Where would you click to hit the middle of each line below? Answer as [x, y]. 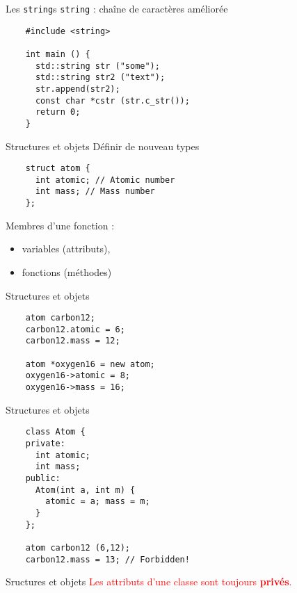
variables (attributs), [66, 249]
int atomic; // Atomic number [105, 180]
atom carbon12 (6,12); [78, 547]
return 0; [58, 112]
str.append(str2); [78, 89]
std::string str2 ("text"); [100, 78]
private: [45, 444]
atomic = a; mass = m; [98, 502]
